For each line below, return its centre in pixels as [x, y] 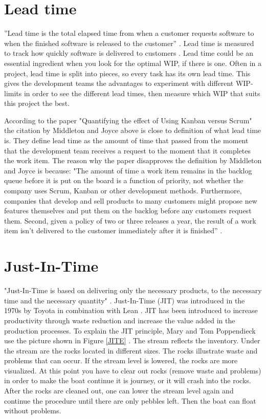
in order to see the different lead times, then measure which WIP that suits [142, 93]
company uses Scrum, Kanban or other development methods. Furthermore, [123, 191]
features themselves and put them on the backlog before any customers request [128, 211]
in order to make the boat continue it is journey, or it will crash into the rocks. [128, 380]
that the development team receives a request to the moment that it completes [128, 150]
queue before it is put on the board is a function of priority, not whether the [124, 180]
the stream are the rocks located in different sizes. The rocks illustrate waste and [131, 350]
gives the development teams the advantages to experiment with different [119, 83]
